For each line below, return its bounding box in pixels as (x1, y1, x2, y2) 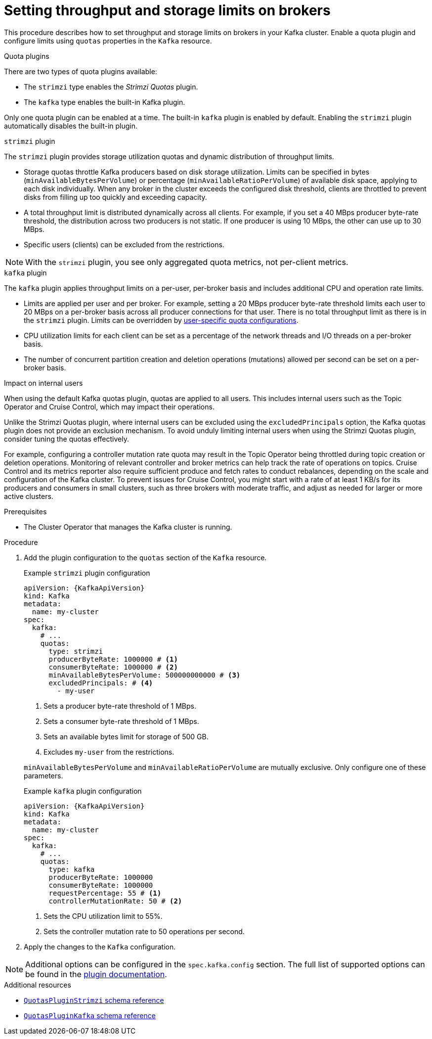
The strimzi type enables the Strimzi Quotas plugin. (24, 82, 198, 91)
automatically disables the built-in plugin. (4, 121, 138, 130)
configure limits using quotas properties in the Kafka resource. (4, 36, 212, 45)
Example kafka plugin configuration (24, 786, 142, 795)
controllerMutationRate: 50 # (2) (48, 897, 182, 905)
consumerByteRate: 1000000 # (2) (48, 663, 178, 671)
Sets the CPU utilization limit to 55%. (43, 911, 163, 920)
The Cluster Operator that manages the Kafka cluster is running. (24, 522, 232, 531)
